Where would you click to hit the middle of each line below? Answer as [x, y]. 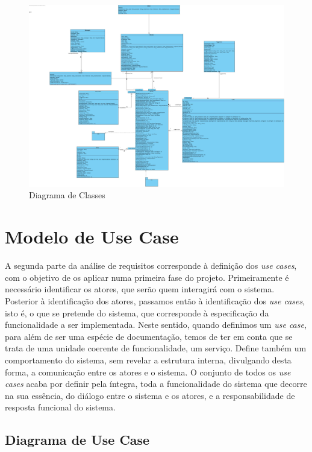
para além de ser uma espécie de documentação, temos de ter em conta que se [149, 336]
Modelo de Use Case [92, 237]
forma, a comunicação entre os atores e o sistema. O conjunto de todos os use [148, 372]
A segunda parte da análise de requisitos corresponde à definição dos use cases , [151, 265]
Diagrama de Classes [67, 195]
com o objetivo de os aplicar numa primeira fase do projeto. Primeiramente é [147, 277]
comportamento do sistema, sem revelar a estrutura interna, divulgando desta [148, 359]
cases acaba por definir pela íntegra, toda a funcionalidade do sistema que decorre [156, 384]
